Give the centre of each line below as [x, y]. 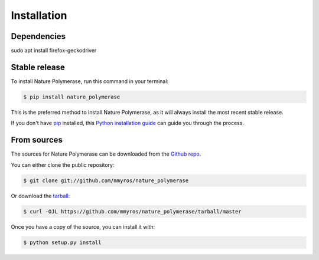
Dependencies [38, 36]
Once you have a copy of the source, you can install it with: [83, 226]
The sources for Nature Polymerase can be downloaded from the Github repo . [106, 154]
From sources [37, 140]
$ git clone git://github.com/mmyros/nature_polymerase [106, 180]
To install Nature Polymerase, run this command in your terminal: [89, 81]
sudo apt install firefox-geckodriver [54, 51]
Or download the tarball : [40, 196]
